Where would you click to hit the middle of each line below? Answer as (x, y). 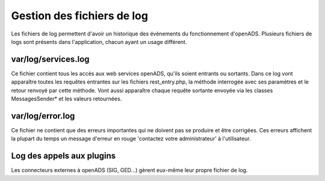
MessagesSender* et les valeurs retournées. (67, 99)
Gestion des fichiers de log (80, 16)
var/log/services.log (50, 59)
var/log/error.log (43, 116)
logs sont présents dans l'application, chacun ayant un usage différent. (99, 41)
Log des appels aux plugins (63, 156)
